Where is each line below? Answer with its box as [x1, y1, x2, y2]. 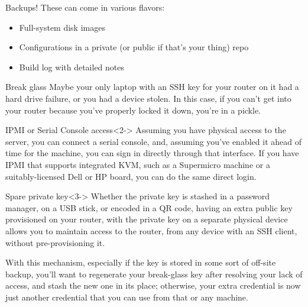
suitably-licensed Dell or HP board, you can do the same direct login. [5, 170, 257, 182]
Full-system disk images [19, 21, 105, 33]
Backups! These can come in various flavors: [5, 1, 165, 13]
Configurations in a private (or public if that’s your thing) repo [19, 41, 249, 53]
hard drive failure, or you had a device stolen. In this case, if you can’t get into [5, 92, 291, 104]
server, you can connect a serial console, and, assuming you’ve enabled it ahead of [5, 135, 301, 147]
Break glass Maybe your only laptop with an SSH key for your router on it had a [5, 80, 299, 93]
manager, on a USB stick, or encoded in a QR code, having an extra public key [5, 201, 293, 214]
